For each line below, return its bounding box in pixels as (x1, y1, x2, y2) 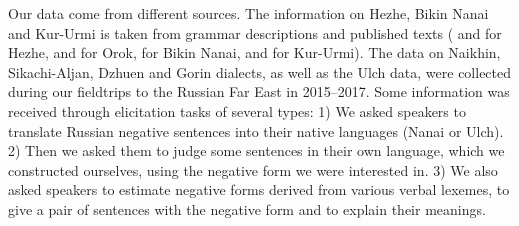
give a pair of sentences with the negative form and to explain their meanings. (8, 198, 486, 219)
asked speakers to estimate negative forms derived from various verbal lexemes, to (8, 179, 510, 200)
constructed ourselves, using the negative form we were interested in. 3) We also (8, 159, 498, 180)
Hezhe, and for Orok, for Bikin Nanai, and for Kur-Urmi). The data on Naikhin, (8, 42, 501, 63)
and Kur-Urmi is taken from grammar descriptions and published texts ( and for (8, 22, 502, 43)
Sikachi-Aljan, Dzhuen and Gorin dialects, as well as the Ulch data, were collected (8, 61, 512, 82)
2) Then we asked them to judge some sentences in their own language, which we (8, 140, 505, 161)
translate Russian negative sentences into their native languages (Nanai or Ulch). (8, 120, 504, 141)
